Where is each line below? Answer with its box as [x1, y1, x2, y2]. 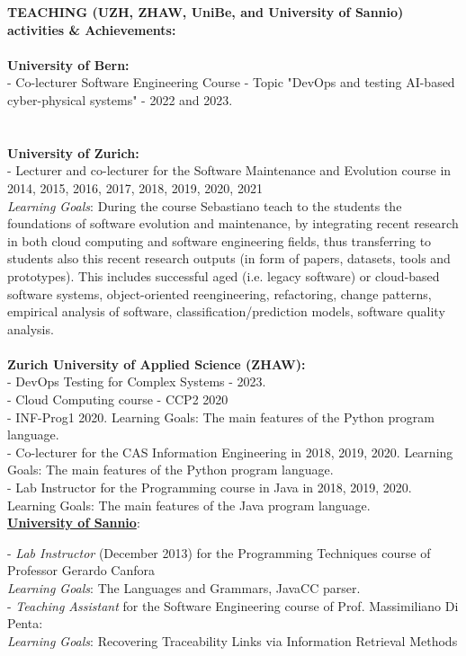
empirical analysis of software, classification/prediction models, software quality [7, 302, 445, 321]
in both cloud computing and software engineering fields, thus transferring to [7, 231, 432, 250]
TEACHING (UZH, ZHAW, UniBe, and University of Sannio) [7, 3, 404, 21]
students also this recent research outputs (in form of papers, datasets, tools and [7, 249, 451, 268]
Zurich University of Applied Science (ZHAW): [7, 354, 306, 373]
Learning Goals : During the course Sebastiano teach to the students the [7, 196, 402, 215]
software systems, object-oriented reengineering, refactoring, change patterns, [7, 284, 432, 303]
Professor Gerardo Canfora [7, 561, 155, 580]
